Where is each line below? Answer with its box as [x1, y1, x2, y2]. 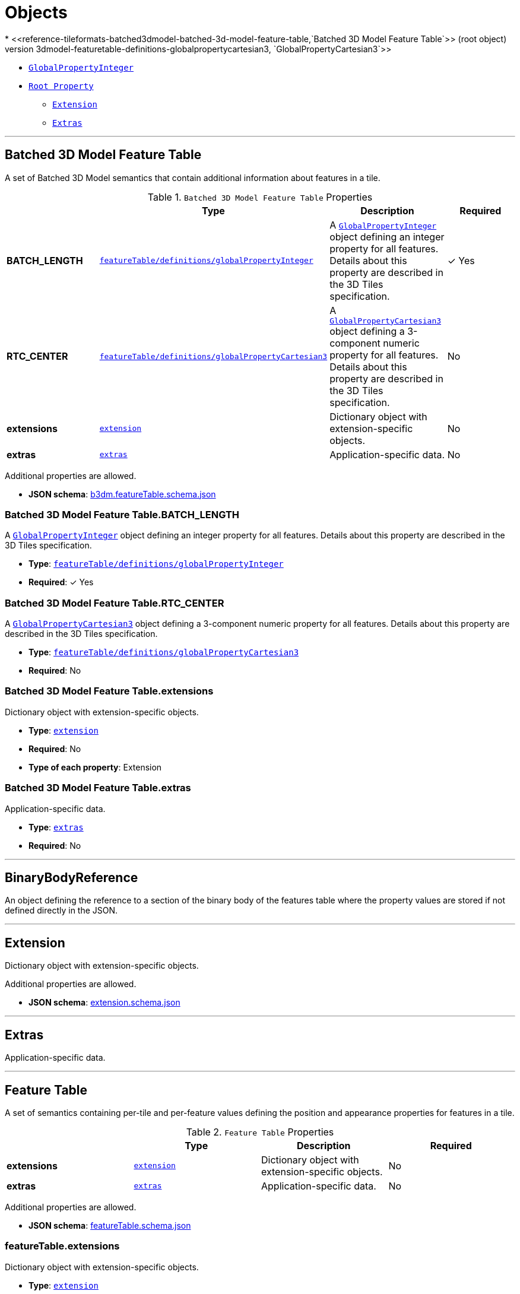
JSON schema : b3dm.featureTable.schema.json [28, 489, 216, 499]
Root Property [28, 81, 94, 91]
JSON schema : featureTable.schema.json [28, 1220, 191, 1230]
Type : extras [28, 822, 84, 832]
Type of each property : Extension [28, 762, 162, 772]
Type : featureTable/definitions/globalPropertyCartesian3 [28, 647, 299, 658]
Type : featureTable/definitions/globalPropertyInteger [28, 559, 284, 569]
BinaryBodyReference [5, 870, 138, 886]
